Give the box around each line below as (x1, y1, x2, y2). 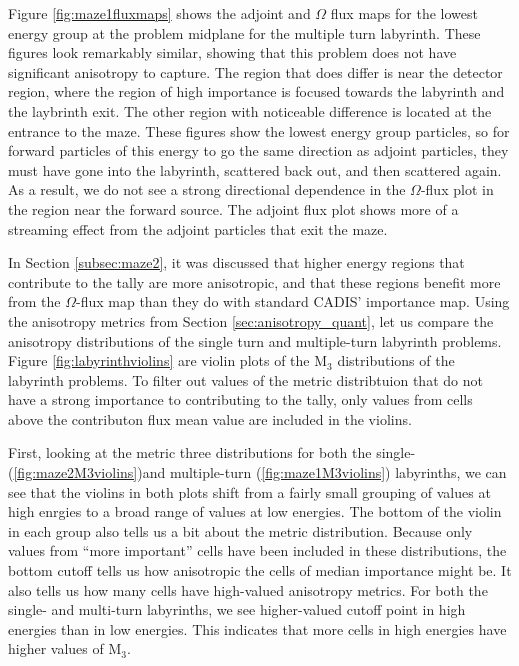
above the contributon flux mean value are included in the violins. (8, 408, 412, 429)
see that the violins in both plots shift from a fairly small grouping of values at (8, 481, 491, 502)
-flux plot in (420, 179, 494, 200)
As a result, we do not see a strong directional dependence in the (8, 179, 406, 200)
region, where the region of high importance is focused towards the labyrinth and (8, 81, 505, 102)
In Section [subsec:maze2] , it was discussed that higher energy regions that (8, 252, 465, 273)
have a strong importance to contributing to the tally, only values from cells (8, 389, 473, 410)
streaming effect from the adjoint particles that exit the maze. (8, 218, 388, 239)
